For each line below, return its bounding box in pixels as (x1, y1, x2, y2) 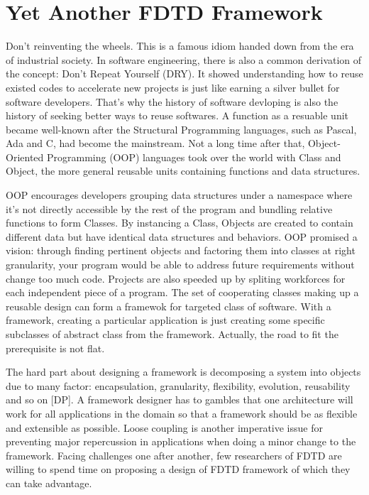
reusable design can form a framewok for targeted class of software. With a (6, 298, 331, 313)
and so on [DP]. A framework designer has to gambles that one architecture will (6, 392, 353, 407)
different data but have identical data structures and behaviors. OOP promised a (6, 229, 358, 244)
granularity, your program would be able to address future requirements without (6, 257, 355, 272)
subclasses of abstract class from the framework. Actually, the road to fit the (6, 327, 338, 341)
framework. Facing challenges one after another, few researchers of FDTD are (6, 447, 342, 462)
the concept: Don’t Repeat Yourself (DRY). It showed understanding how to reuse (6, 66, 363, 81)
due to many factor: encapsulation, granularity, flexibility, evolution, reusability (6, 378, 351, 393)
